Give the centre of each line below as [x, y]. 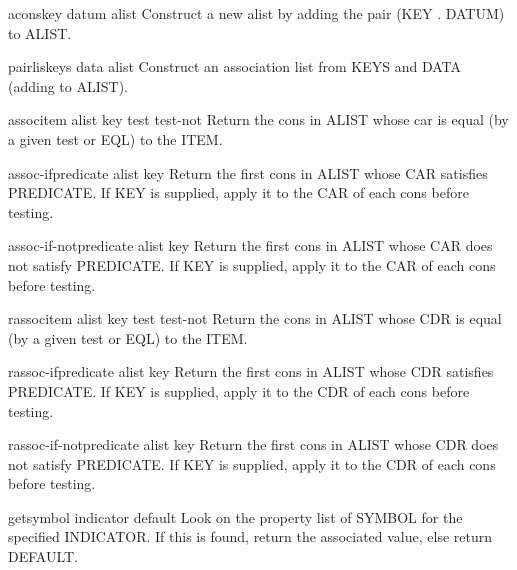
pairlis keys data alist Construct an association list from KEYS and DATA [234, 66]
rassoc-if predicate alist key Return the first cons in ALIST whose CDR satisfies [251, 371]
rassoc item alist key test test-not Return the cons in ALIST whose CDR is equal [255, 318]
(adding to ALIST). [68, 85]
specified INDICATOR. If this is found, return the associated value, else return [250, 536]
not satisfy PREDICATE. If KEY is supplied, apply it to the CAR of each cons [252, 264]
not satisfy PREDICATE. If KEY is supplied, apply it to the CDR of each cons [252, 463]
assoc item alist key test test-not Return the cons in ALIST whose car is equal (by [258, 119]
